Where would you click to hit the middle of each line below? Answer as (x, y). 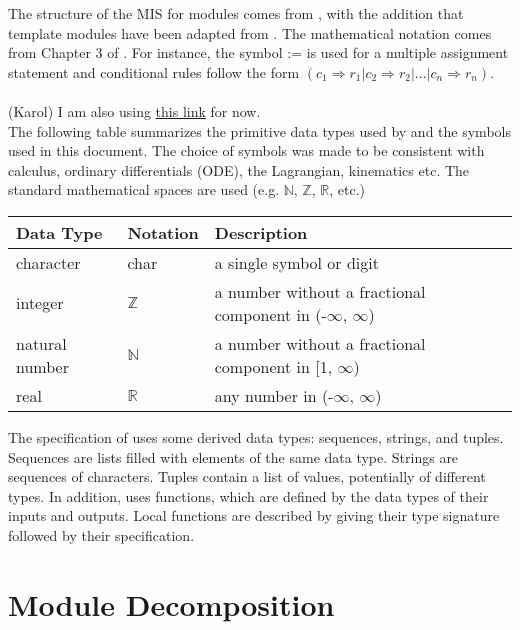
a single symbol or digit (296, 262)
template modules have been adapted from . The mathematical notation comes (250, 32)
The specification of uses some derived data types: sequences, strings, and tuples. (256, 436)
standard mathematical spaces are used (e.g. (144, 189)
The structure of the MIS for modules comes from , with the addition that (236, 13)
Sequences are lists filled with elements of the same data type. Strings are (233, 456)
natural (41, 343)
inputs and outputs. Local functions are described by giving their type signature (254, 515)
